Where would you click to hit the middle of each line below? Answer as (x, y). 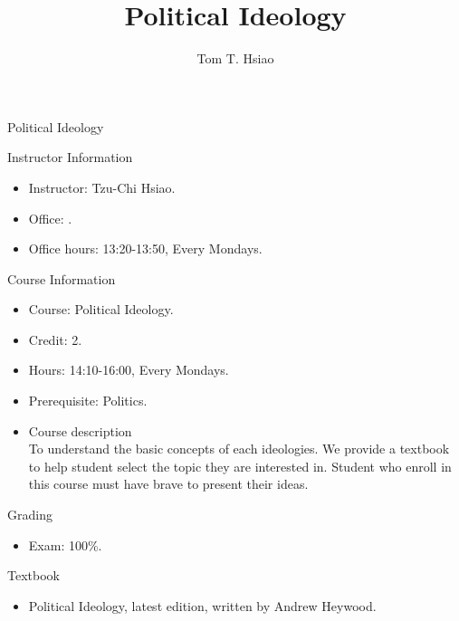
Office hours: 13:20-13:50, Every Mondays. (145, 248)
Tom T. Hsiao (235, 58)
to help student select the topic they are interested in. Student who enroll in (240, 466)
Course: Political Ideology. (101, 309)
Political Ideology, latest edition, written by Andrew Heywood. (202, 605)
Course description (80, 430)
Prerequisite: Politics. (88, 401)
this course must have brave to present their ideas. (168, 484)
